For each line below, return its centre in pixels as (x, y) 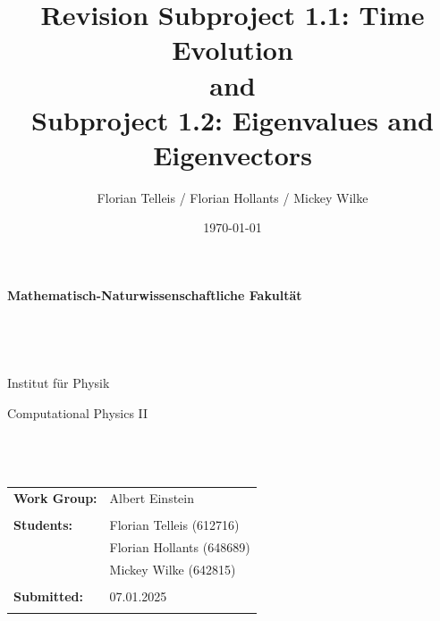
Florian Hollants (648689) (180, 546)
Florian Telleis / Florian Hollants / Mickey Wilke (233, 197)
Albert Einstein (152, 497)
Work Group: (55, 497)
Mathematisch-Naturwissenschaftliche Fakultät (155, 295)
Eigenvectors (233, 154)
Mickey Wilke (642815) (173, 569)
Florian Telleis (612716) (174, 524)
